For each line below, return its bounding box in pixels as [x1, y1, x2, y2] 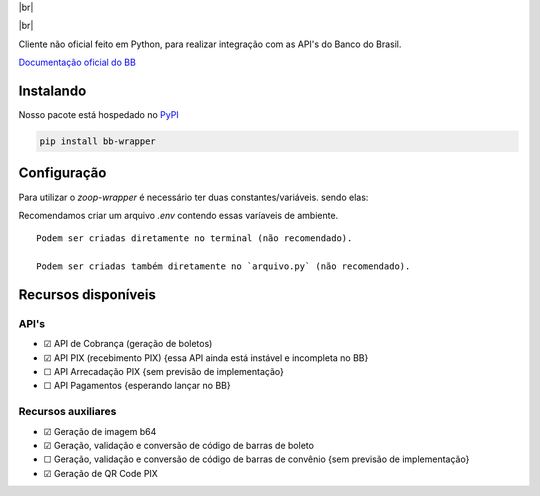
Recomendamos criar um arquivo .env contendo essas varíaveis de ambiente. [18, 209, 339, 221]
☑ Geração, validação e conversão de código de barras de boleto [43, 439, 315, 451]
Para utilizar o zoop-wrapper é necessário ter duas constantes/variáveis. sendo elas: [18, 191, 369, 203]
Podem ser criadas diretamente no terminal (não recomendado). [36, 233, 353, 244]
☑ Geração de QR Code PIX [43, 467, 159, 479]
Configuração [18, 165, 107, 182]
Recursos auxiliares [18, 405, 117, 419]
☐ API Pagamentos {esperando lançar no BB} [43, 380, 231, 392]
